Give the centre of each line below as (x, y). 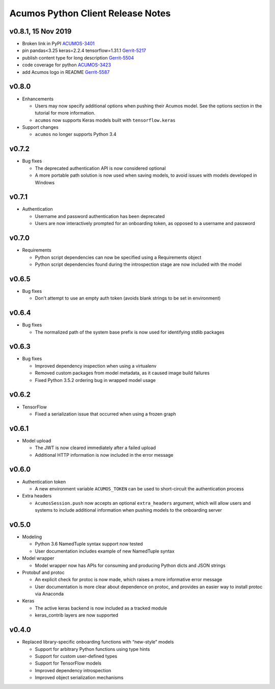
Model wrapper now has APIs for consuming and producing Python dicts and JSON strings (130, 565)
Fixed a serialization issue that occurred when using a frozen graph (105, 414)
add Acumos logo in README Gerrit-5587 (66, 72)
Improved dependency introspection (73, 670)
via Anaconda (49, 594)
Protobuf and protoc (43, 572)
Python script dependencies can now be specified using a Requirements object (118, 257)
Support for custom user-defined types (76, 656)
